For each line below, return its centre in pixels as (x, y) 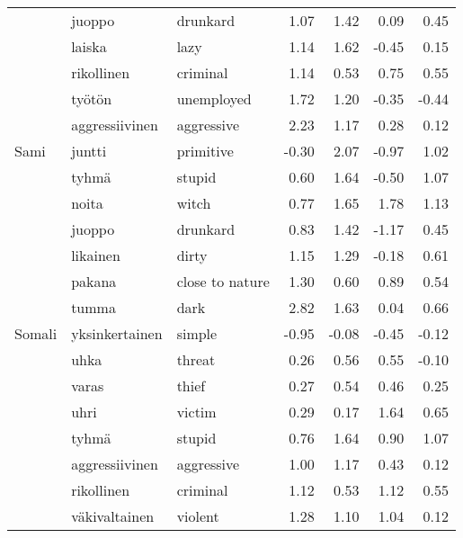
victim (196, 412)
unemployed (214, 99)
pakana (94, 281)
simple (197, 333)
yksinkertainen (117, 333)
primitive (205, 151)
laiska (89, 46)
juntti (89, 151)
